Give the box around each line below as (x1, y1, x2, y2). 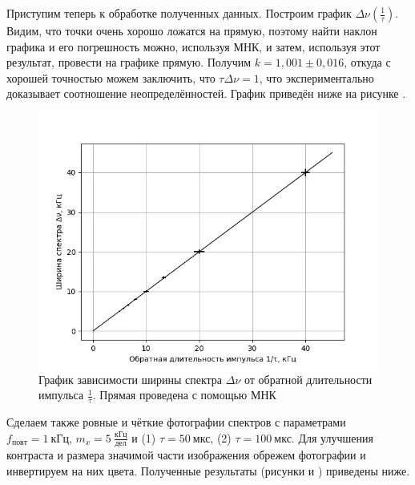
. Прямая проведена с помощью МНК (92, 386, 276, 403)
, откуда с (344, 54, 391, 71)
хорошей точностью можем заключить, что (6, 69, 216, 86)
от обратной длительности (244, 370, 373, 387)
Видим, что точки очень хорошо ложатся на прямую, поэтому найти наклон (6, 22, 377, 38)
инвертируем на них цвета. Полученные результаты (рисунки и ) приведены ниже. (6, 463, 410, 479)
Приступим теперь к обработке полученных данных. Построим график (6, 5, 352, 21)
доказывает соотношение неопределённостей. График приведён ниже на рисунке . (6, 85, 406, 102)
